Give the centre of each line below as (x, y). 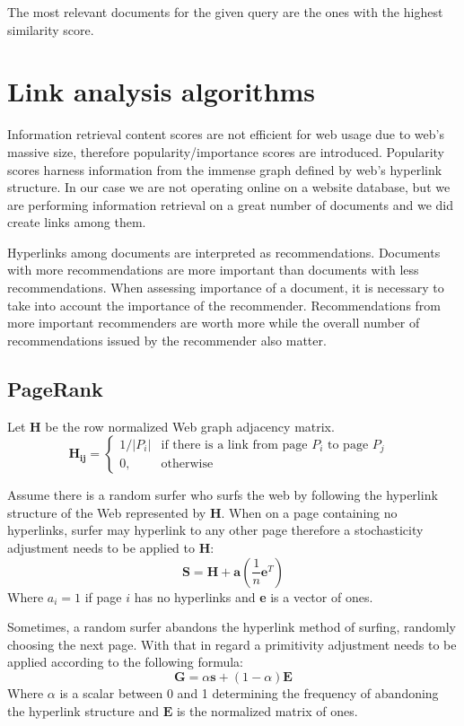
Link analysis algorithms (162, 91)
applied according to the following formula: (126, 662)
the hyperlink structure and (83, 710)
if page (103, 596)
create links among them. (77, 222)
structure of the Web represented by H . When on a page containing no (202, 512)
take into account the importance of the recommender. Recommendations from (224, 305)
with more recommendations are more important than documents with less (213, 270)
